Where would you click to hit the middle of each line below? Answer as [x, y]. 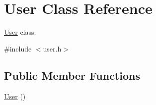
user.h [52, 48]
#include [18, 48]
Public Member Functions [72, 75]
